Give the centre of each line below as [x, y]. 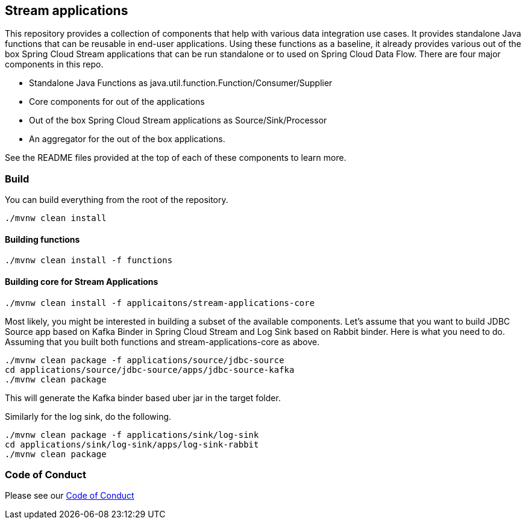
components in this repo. [54, 64]
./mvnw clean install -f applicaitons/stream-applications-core [160, 303]
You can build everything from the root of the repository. [117, 200]
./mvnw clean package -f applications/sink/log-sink [132, 435]
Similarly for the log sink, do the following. [88, 416]
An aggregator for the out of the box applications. [127, 139]
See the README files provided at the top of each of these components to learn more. [176, 158]
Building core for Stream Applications [82, 282]
